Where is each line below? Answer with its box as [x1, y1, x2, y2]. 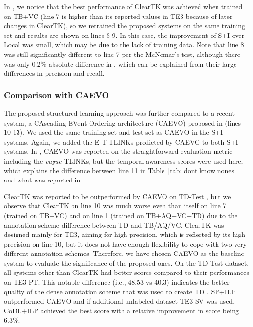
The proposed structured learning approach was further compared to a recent [4, 108, 235, 118]
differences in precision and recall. [4, 68, 105, 78]
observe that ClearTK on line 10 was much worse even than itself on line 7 [4, 200, 227, 211]
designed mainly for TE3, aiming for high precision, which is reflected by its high [4, 229, 246, 239]
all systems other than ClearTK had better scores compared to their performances [4, 267, 249, 277]
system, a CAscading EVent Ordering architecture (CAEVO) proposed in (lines [4, 117, 241, 127]
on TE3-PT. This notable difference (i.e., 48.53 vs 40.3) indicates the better [4, 277, 230, 287]
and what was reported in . [4, 175, 85, 185]
